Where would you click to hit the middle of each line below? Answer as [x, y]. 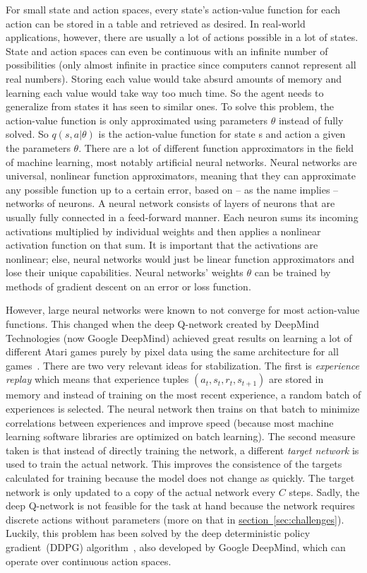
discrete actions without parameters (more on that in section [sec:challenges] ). [175, 519]
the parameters [38, 147]
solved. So [27, 134]
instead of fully [311, 120]
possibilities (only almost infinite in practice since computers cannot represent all [181, 65]
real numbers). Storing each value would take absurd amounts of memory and [174, 78]
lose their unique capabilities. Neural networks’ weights [125, 272]
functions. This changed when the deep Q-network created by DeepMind [163, 324]
